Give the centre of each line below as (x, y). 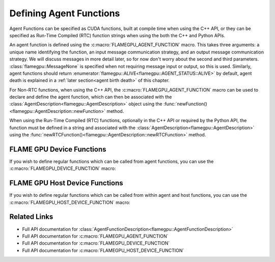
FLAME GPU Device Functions (58, 149)
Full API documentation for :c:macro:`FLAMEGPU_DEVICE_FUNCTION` (96, 243)
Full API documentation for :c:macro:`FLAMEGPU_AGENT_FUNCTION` (95, 236)
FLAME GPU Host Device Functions (66, 183)
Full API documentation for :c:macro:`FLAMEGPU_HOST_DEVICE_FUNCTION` (103, 250)
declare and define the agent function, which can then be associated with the (91, 97)
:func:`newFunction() (185, 104)
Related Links (31, 217)
